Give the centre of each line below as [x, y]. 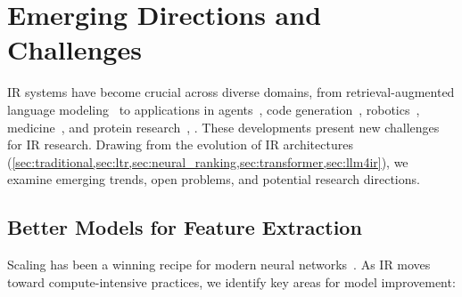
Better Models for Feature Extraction [185, 227]
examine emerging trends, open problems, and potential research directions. [214, 179]
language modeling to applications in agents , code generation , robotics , [214, 109]
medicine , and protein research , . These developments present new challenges [223, 127]
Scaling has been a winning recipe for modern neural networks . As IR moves [219, 265]
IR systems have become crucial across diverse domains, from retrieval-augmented [231, 92]
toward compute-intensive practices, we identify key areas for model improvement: [231, 281]
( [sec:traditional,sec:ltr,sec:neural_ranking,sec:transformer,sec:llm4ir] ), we [208, 161]
